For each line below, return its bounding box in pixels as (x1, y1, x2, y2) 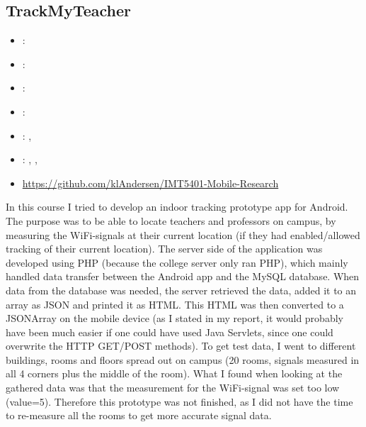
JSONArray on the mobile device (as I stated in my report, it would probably (6, 311, 343, 326)
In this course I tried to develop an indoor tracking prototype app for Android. (6, 199, 348, 214)
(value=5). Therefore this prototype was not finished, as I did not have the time (6, 394, 353, 409)
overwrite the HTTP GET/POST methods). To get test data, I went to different (6, 338, 356, 353)
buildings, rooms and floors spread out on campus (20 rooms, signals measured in (6, 352, 360, 367)
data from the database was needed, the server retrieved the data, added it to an (6, 282, 357, 297)
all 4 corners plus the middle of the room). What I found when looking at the (6, 366, 343, 381)
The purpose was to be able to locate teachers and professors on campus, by (6, 213, 336, 228)
